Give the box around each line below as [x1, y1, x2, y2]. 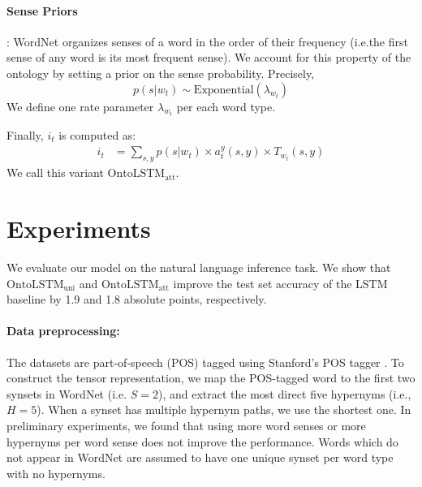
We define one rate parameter [6, 97, 154, 114]
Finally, [6, 127, 44, 144]
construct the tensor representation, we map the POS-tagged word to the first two [6, 369, 416, 386]
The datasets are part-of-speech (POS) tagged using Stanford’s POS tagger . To [6, 353, 404, 370]
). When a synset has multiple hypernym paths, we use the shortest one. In [37, 401, 411, 418]
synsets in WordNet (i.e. [6, 385, 127, 402]
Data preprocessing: [6, 322, 120, 339]
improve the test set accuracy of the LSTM [173, 274, 388, 291]
